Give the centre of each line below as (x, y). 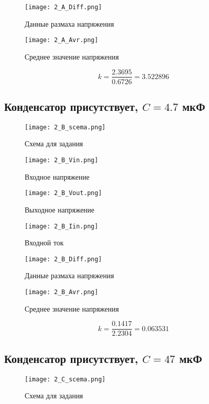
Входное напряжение (57, 176)
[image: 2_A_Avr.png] (62, 40)
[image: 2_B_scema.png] (65, 127)
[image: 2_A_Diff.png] (63, 7)
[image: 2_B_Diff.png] (63, 259)
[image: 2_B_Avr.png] (62, 292)
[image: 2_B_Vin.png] (62, 160)
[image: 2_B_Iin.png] (62, 226)
